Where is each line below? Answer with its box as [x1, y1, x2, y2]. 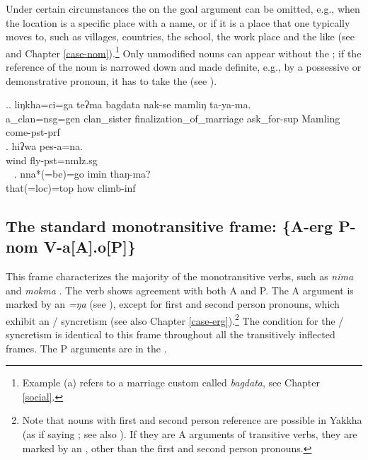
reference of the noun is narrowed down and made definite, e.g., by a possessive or [6, 59, 362, 74]
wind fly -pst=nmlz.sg [6, 152, 98, 167]
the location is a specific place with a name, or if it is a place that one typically [6, 15, 350, 30]
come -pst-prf [6, 125, 60, 139]
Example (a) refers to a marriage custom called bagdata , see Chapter [22, 375, 320, 390]
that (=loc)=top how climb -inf [6, 180, 136, 195]
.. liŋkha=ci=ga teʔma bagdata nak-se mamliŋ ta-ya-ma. [6, 97, 251, 112]
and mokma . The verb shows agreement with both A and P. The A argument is [6, 282, 354, 297]
